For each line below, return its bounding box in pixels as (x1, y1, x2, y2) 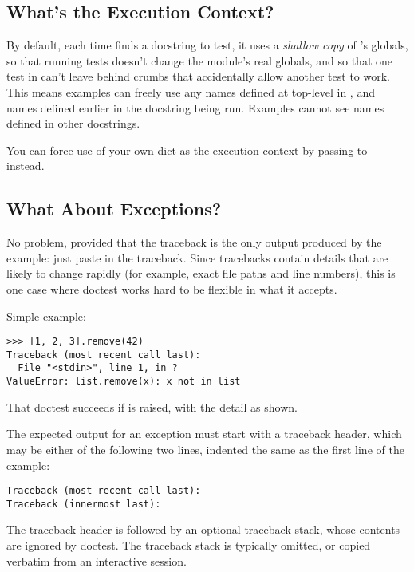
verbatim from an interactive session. (6, 552, 187, 569)
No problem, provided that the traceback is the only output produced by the (6, 234, 382, 250)
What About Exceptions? (6, 196, 222, 221)
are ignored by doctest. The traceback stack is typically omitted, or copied (6, 537, 371, 554)
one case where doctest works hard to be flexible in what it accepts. (6, 280, 337, 297)
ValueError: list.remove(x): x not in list (6, 376, 241, 388)
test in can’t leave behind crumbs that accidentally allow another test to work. (6, 68, 390, 85)
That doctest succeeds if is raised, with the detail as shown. (6, 398, 298, 415)
